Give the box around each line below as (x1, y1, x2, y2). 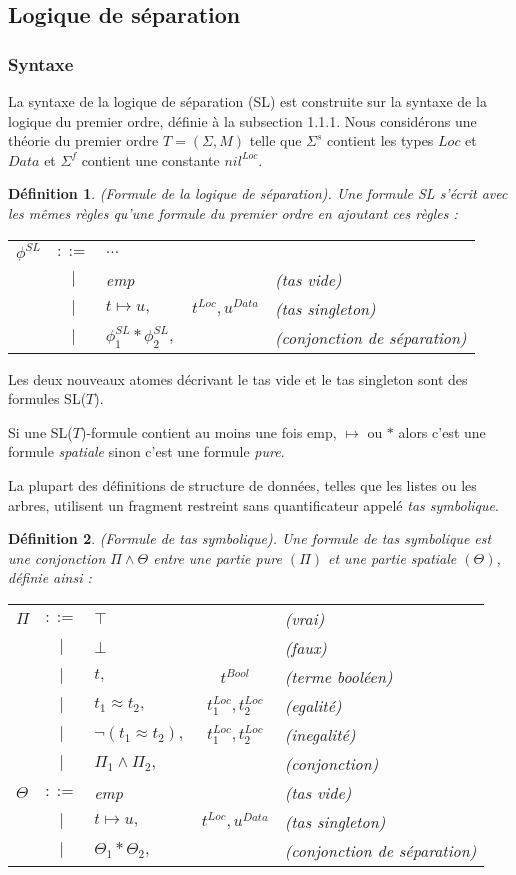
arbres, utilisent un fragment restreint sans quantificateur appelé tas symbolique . (8, 494, 499, 515)
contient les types (327, 130, 434, 151)
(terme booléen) (284, 664, 393, 688)
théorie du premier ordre (8, 130, 159, 151)
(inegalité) (284, 722, 356, 746)
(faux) (284, 635, 327, 659)
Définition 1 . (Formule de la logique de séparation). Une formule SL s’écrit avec (8, 183, 508, 204)
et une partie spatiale (328, 547, 457, 568)
